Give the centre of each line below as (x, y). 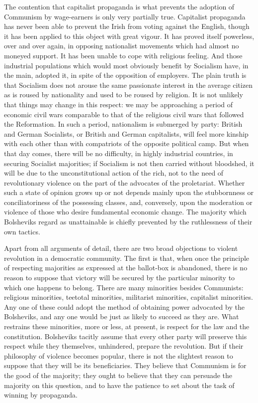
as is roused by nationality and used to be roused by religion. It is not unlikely (124, 95)
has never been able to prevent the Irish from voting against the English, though (127, 26)
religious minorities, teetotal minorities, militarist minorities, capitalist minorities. (129, 297)
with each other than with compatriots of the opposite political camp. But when (127, 143)
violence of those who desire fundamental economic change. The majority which (125, 212)
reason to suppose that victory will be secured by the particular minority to (120, 278)
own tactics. (22, 231)
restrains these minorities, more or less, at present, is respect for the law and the (127, 326)
